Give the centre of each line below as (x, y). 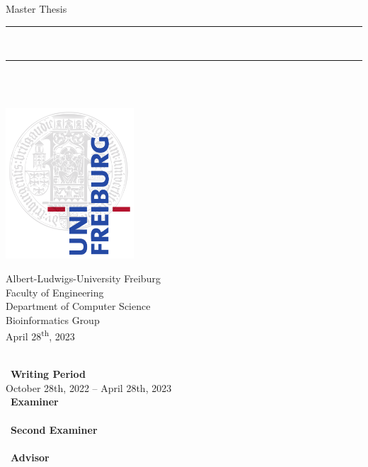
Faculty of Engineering (55, 292)
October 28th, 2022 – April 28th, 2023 (89, 387)
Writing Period (48, 374)
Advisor (30, 457)
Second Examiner (54, 429)
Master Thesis (36, 8)
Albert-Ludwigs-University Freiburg (83, 278)
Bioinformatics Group (53, 319)
